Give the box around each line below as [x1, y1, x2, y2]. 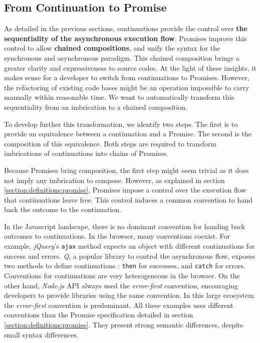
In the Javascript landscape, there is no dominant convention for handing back [4, 221, 245, 231]
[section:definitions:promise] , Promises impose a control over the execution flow [4, 185, 246, 195]
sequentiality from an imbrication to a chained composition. [4, 101, 187, 112]
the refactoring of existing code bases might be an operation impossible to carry [4, 82, 249, 92]
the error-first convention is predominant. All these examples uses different [4, 299, 234, 310]
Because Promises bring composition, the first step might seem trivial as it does [4, 164, 249, 175]
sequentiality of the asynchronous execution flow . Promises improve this [4, 33, 247, 43]
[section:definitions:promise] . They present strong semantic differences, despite [4, 319, 243, 329]
